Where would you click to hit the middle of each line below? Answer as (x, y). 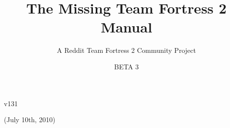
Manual (126, 27)
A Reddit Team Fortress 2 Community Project (126, 50)
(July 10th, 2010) (30, 120)
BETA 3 (126, 66)
